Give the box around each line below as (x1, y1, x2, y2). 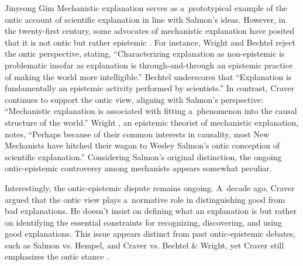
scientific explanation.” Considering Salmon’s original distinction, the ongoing (5, 150, 282, 163)
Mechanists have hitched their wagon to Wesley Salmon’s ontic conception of (5, 139, 280, 151)
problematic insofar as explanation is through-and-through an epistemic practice (5, 58, 293, 71)
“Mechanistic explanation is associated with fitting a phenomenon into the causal (5, 105, 297, 117)
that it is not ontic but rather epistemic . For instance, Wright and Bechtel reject (5, 36, 296, 48)
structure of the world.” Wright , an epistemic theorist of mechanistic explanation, (5, 116, 299, 128)
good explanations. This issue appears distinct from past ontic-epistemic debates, (5, 227, 295, 240)
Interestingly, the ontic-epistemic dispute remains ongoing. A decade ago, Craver (5, 181, 295, 194)
